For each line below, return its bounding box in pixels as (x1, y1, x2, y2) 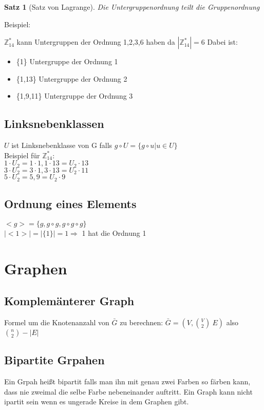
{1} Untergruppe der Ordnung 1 (16, 56, 118, 67)
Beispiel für (4, 150, 40, 160)
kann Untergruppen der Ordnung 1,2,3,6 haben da (16, 36, 175, 47)
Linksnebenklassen (4, 116, 104, 132)
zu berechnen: (120, 317, 163, 328)
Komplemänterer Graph (4, 293, 135, 309)
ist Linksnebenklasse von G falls (11, 140, 112, 151)
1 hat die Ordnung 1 (82, 227, 146, 238)
